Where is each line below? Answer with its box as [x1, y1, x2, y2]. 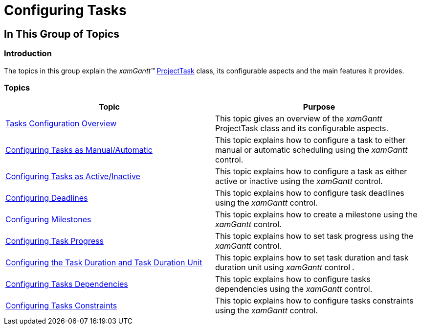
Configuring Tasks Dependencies [5, 279, 128, 289]
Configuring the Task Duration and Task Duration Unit [5, 258, 202, 268]
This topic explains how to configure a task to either [215, 135, 406, 145]
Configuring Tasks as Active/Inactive [5, 171, 140, 182]
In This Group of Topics [4, 27, 119, 40]
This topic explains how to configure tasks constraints [215, 296, 414, 306]
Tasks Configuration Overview [5, 118, 117, 129]
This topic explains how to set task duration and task [215, 253, 409, 263]
